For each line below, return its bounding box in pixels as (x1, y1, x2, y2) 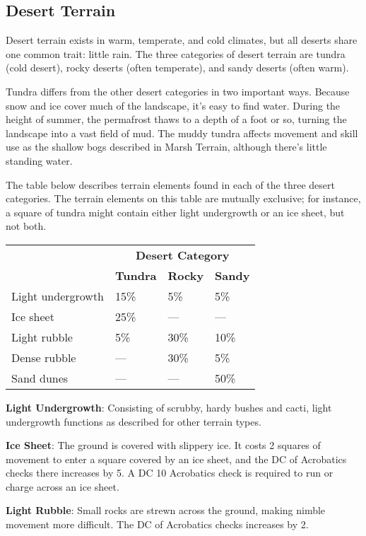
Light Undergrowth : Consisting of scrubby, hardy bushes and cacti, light (6, 400, 332, 414)
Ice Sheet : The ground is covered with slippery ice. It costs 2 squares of (6, 438, 321, 453)
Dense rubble (11, 349, 76, 366)
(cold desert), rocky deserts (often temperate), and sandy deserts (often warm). (6, 60, 349, 75)
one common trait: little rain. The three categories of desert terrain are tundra (6, 46, 346, 61)
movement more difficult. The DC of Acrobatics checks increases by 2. (6, 517, 309, 532)
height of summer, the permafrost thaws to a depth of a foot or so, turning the (6, 112, 347, 127)
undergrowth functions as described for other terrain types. (6, 414, 261, 429)
